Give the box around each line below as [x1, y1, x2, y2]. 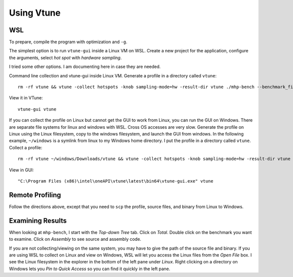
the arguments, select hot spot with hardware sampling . [9, 54, 122, 61]
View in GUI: [9, 167, 34, 173]
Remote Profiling [9, 191, 61, 199]
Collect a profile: [9, 144, 42, 150]
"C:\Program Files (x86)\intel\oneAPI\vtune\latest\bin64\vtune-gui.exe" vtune [18, 178, 213, 184]
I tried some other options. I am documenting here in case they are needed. [9, 64, 161, 69]
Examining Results [9, 216, 67, 225]
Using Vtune [9, 7, 61, 18]
